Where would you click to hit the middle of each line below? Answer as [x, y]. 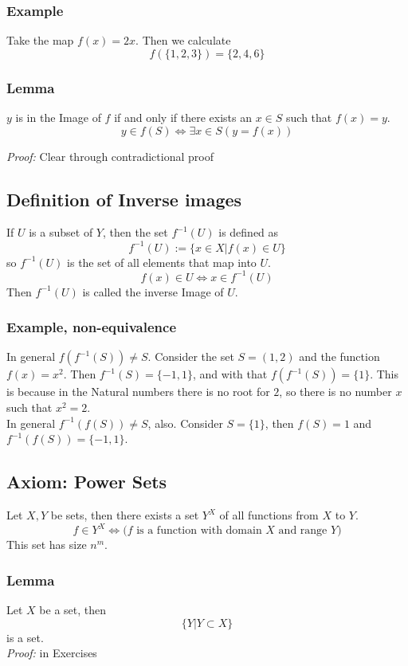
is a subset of [61, 232]
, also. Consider [185, 423]
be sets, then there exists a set [125, 515]
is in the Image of [58, 118]
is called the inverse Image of [153, 291]
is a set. [25, 637]
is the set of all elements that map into [162, 262]
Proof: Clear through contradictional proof [110, 156]
